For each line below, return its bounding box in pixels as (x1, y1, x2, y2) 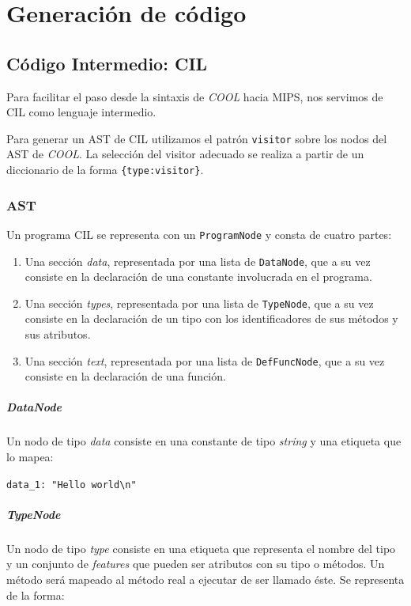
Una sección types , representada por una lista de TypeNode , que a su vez (25, 294, 374, 311)
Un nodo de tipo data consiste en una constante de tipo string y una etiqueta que (6, 433, 402, 449)
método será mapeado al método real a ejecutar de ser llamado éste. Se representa (6, 571, 405, 588)
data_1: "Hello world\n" (6, 479, 137, 490)
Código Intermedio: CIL (6, 51, 208, 75)
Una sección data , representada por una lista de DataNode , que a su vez (25, 252, 371, 269)
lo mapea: (6, 449, 54, 465)
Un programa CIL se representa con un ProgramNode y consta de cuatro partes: (6, 225, 392, 242)
